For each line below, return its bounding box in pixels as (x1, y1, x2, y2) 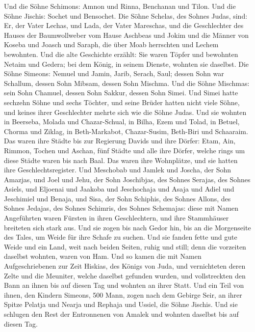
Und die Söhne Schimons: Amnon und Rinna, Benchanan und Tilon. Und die (4, 1, 236, 11)
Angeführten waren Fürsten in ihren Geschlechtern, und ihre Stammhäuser (4, 213, 229, 223)
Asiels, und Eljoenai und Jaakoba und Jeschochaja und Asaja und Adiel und (4, 184, 234, 194)
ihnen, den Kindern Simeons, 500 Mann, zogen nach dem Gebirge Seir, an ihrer (4, 289, 242, 300)
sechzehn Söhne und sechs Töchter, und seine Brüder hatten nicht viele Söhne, (4, 97, 240, 107)
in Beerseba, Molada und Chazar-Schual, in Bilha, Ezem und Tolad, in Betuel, (4, 116, 240, 127)
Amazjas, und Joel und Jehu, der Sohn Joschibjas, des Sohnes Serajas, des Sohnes (4, 174, 251, 184)
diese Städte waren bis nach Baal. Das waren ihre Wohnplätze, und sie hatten (4, 155, 238, 165)
